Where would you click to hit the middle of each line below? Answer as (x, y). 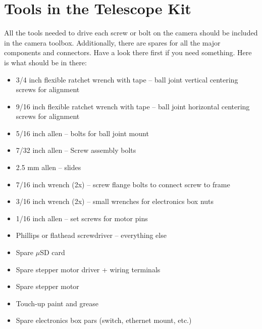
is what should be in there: (45, 62)
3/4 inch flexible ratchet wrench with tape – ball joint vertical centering (127, 79)
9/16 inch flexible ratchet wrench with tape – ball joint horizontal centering (133, 106)
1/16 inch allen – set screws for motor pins (82, 218)
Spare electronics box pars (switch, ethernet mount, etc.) (104, 320)
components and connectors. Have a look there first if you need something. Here (128, 52)
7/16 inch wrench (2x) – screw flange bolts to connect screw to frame (123, 184)
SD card (53, 252)
